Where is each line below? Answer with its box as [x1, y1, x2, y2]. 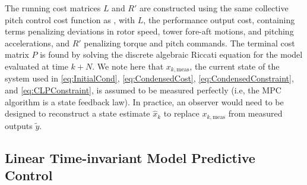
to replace [163, 107, 200, 120]
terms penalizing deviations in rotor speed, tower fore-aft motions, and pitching [5, 25, 294, 37]
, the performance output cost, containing [143, 13, 295, 26]
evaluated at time [5, 59, 68, 72]
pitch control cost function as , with [5, 13, 135, 26]
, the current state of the [189, 59, 280, 72]
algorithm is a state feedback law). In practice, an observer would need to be [5, 95, 284, 108]
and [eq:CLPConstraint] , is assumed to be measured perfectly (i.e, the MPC [5, 84, 281, 96]
